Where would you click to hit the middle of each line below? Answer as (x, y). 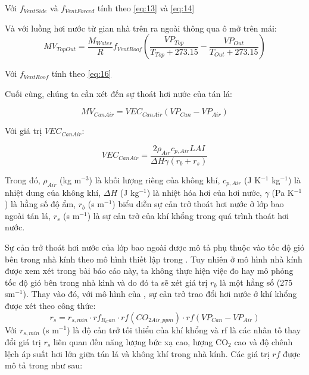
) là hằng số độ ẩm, (40, 204)
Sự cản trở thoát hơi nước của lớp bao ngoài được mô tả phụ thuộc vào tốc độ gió (154, 247)
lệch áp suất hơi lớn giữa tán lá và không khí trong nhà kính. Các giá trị (137, 353)
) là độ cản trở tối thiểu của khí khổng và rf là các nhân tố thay (184, 329)
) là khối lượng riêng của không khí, (154, 179)
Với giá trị (24, 131)
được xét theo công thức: (50, 305)
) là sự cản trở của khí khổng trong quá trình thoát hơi (188, 215)
